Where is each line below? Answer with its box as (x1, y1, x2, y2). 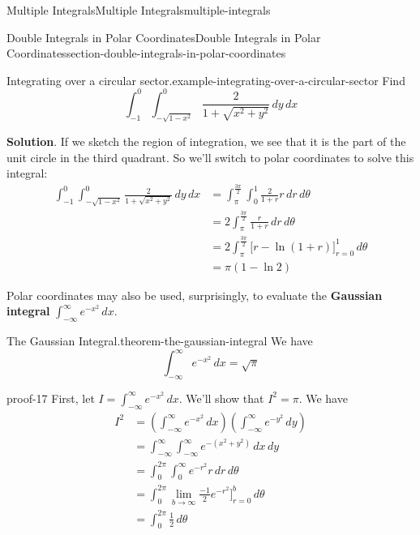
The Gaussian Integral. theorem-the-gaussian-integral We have (6, 332, 313, 349)
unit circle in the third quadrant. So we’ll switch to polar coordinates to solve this (6, 148, 414, 165)
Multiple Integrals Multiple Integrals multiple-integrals (6, 2, 271, 18)
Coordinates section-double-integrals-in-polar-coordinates (6, 45, 286, 62)
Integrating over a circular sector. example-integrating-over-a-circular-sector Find (6, 71, 405, 88)
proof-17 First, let (6, 389, 95, 406)
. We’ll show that (178, 389, 264, 406)
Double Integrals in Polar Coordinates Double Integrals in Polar (6, 28, 321, 45)
